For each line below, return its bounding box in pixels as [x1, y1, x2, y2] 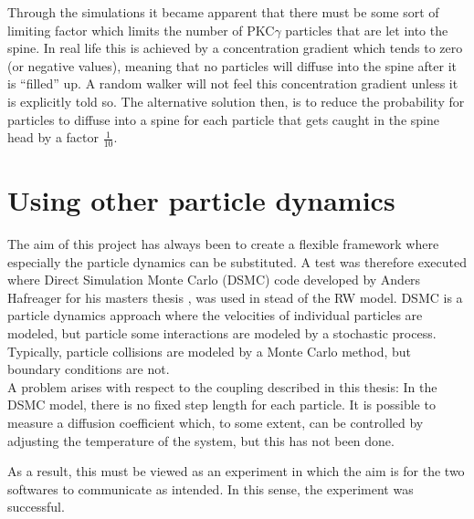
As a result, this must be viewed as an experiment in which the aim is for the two [7, 462, 465, 481]
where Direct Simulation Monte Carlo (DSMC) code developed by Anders [7, 270, 421, 289]
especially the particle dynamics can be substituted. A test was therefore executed [7, 252, 467, 271]
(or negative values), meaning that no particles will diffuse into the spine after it [7, 56, 457, 75]
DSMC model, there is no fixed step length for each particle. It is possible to [7, 395, 436, 414]
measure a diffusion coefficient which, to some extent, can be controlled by [7, 413, 424, 432]
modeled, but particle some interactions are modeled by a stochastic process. [7, 324, 437, 343]
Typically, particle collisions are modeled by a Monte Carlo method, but [7, 341, 412, 360]
